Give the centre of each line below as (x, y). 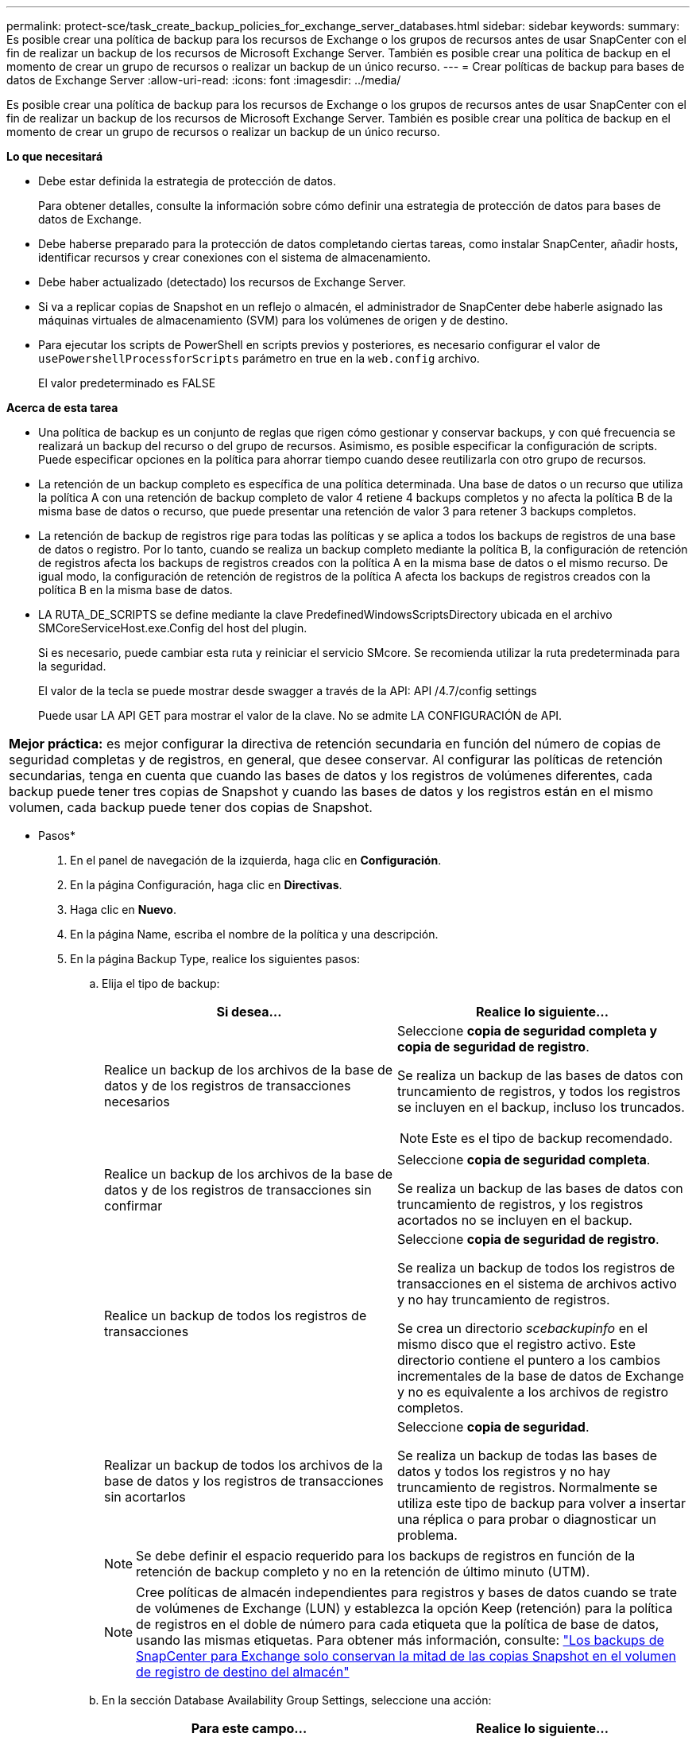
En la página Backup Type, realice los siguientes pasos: (215, 959)
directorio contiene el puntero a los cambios (529, 1360)
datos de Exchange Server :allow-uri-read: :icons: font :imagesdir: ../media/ (204, 80)
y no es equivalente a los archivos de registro (533, 1392)
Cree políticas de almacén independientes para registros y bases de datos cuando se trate (407, 1592)
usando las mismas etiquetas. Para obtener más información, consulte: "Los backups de (400, 1640)
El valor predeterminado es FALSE (127, 383)
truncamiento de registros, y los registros (520, 1204)
